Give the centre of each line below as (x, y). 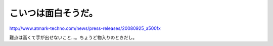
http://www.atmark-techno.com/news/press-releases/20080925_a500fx (85, 28)
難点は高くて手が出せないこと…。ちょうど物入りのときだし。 (73, 37)
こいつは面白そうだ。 (54, 13)
